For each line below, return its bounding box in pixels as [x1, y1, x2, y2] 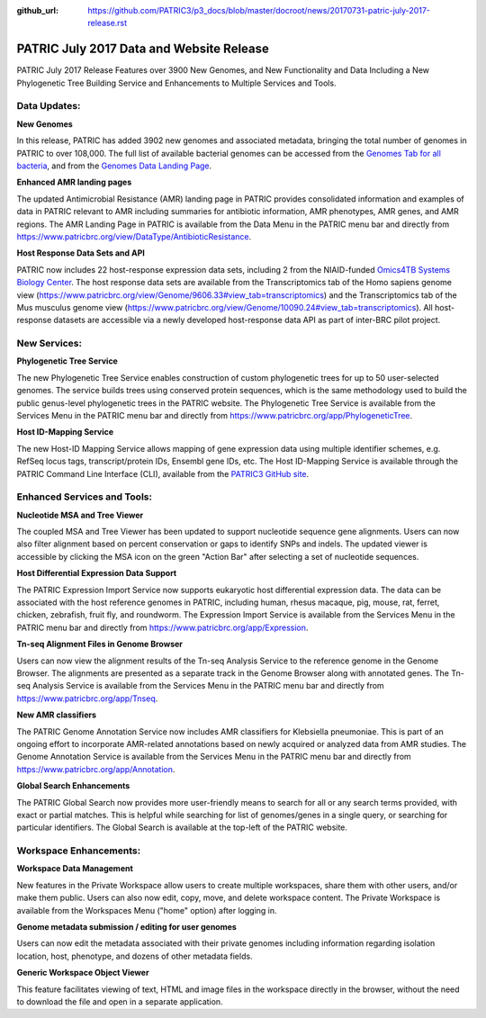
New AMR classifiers [16, 709, 97, 720]
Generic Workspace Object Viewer [16, 968, 149, 978]
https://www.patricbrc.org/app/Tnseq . [16, 693, 158, 704]
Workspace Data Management [16, 863, 134, 874]
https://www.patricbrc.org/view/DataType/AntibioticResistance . [16, 230, 252, 242]
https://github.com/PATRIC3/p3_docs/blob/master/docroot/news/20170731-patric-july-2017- [87, 5, 431, 15]
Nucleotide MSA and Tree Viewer [16, 509, 144, 520]
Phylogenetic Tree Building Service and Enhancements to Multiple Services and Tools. [16, 77, 337, 88]
